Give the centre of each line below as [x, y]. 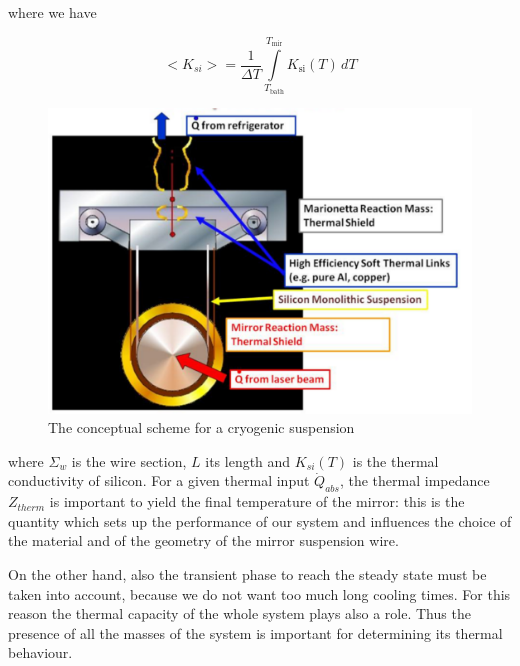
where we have [52, 12]
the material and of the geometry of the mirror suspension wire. [203, 540]
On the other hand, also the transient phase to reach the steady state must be [247, 573]
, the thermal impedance [414, 480]
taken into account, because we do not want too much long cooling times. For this [259, 593]
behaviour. [40, 652]
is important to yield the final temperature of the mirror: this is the [257, 501]
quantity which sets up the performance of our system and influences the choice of [260, 520]
